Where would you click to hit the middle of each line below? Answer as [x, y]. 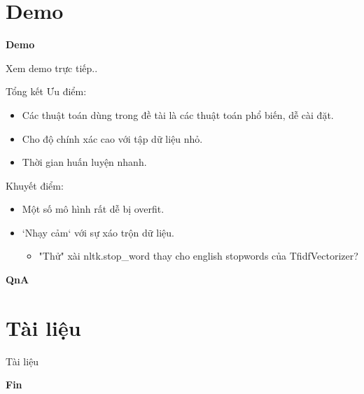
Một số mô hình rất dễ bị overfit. [93, 209]
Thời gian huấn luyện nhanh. [84, 162]
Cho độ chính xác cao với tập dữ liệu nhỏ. [112, 138]
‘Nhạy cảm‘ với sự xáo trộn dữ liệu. [98, 232]
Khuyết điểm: [35, 185]
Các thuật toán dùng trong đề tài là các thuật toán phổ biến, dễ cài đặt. [178, 114]
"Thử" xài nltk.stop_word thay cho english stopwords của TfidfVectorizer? [198, 256]
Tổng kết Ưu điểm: [46, 91]
